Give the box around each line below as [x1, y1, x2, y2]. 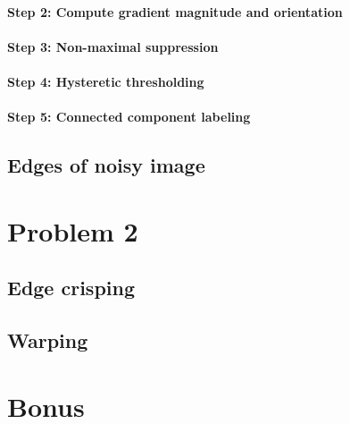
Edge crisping [7, 274, 136, 301]
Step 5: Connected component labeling [7, 107, 251, 126]
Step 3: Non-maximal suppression [7, 37, 219, 55]
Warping [7, 326, 88, 354]
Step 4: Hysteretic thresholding [7, 72, 204, 90]
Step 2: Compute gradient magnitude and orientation [7, 2, 343, 21]
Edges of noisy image [7, 151, 205, 179]
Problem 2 [7, 212, 138, 249]
